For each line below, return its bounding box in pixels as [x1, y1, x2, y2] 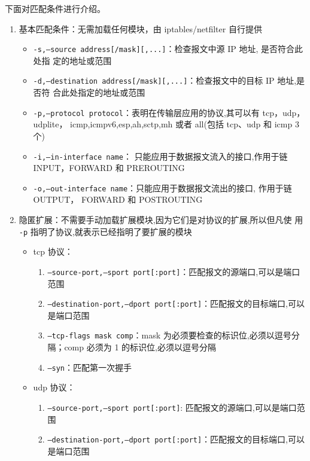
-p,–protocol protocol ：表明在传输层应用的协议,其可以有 [33, 106, 260, 118]
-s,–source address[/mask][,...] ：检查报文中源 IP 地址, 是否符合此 [33, 42, 303, 55]
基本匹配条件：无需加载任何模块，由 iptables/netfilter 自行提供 [19, 22, 262, 35]
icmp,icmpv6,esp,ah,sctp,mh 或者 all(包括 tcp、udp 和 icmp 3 [70, 118, 299, 130]
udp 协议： [33, 381, 75, 393]
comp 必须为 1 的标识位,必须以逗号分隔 [64, 341, 216, 353]
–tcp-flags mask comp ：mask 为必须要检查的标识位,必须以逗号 [47, 329, 291, 341]
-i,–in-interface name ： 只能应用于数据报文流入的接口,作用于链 [33, 149, 288, 162]
